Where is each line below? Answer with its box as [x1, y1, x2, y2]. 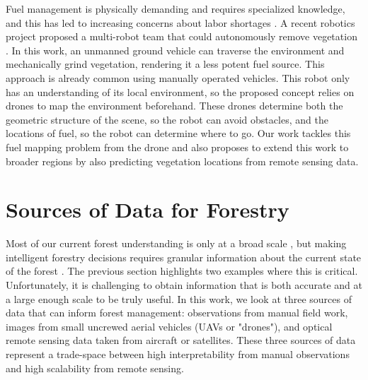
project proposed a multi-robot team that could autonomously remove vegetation [6, 29, 357, 44]
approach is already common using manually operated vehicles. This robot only [6, 70, 350, 85]
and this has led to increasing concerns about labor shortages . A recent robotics [6, 15, 355, 30]
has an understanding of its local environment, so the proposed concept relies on [6, 84, 355, 99]
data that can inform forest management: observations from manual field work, [6, 305, 348, 320]
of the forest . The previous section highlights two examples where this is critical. [6, 263, 358, 278]
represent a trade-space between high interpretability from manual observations [6, 347, 350, 361]
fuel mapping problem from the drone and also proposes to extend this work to [6, 139, 349, 154]
